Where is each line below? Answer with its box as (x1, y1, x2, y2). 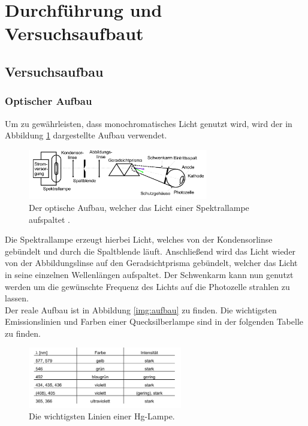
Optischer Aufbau (5, 93, 92, 108)
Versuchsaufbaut (5, 21, 144, 46)
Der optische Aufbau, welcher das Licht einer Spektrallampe (29, 201, 249, 213)
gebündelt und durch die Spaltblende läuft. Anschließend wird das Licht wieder (5, 244, 296, 257)
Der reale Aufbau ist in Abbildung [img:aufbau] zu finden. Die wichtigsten (5, 303, 277, 316)
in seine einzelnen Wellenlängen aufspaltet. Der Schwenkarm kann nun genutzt (5, 268, 294, 280)
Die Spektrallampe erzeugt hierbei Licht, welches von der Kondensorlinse (5, 233, 273, 246)
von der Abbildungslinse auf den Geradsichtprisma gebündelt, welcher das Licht (5, 256, 298, 269)
